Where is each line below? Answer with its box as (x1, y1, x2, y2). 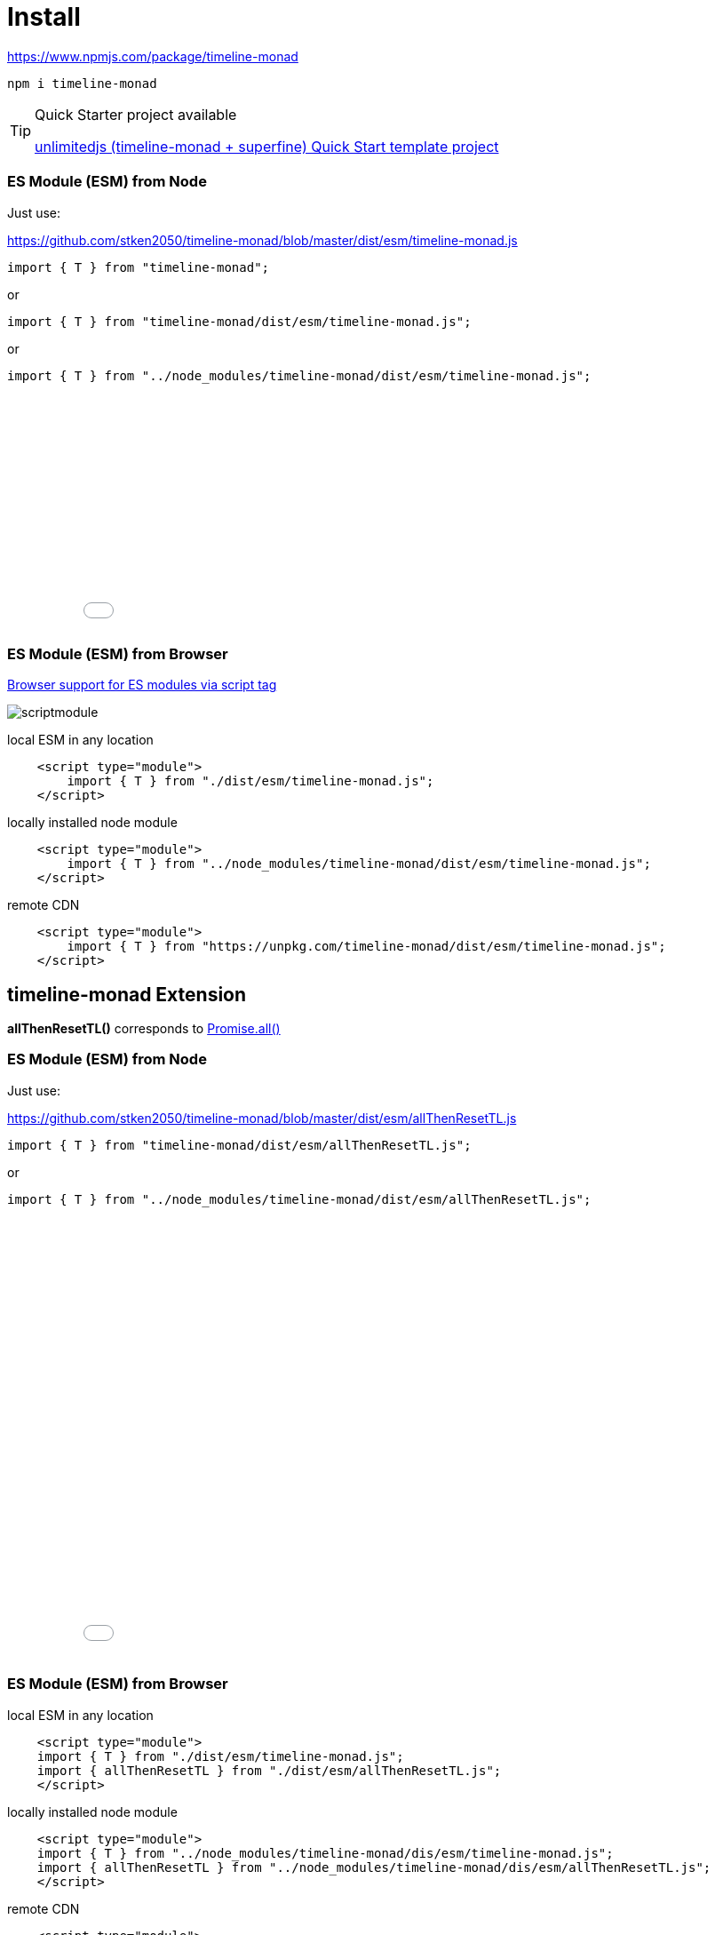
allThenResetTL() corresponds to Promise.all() (7, 1021, 281, 1037)
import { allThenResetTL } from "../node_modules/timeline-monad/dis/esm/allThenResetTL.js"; (36, 1859, 711, 1875)
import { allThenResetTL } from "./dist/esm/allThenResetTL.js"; (36, 1763, 502, 1778)
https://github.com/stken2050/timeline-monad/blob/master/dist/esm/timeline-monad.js (7, 232, 518, 248)
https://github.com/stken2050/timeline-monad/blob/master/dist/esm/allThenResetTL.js (7, 1110, 517, 1126)
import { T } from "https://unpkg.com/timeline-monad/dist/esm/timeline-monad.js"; (67, 939, 666, 954)
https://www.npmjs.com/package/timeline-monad (7, 48, 298, 64)
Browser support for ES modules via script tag (7, 677, 277, 693)
